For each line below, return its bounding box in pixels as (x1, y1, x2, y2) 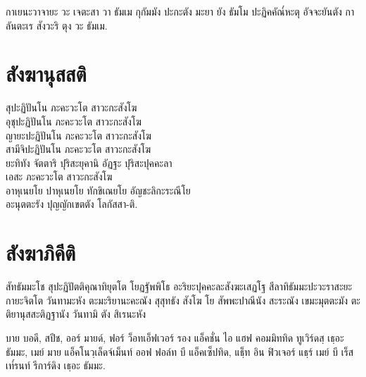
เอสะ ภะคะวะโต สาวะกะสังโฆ (6, 169, 113, 184)
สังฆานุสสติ (6, 59, 87, 88)
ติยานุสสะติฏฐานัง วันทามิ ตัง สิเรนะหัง (6, 307, 146, 321)
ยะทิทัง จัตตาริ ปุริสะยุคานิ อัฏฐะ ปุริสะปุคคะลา (6, 155, 172, 170)
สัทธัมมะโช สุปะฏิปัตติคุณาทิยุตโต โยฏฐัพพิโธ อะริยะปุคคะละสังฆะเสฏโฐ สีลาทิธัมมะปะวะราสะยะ (6, 279, 353, 294)
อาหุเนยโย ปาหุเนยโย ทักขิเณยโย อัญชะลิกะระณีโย (6, 183, 191, 197)
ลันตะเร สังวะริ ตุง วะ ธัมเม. (6, 18, 108, 32)
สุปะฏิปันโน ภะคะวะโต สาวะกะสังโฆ (6, 100, 137, 115)
